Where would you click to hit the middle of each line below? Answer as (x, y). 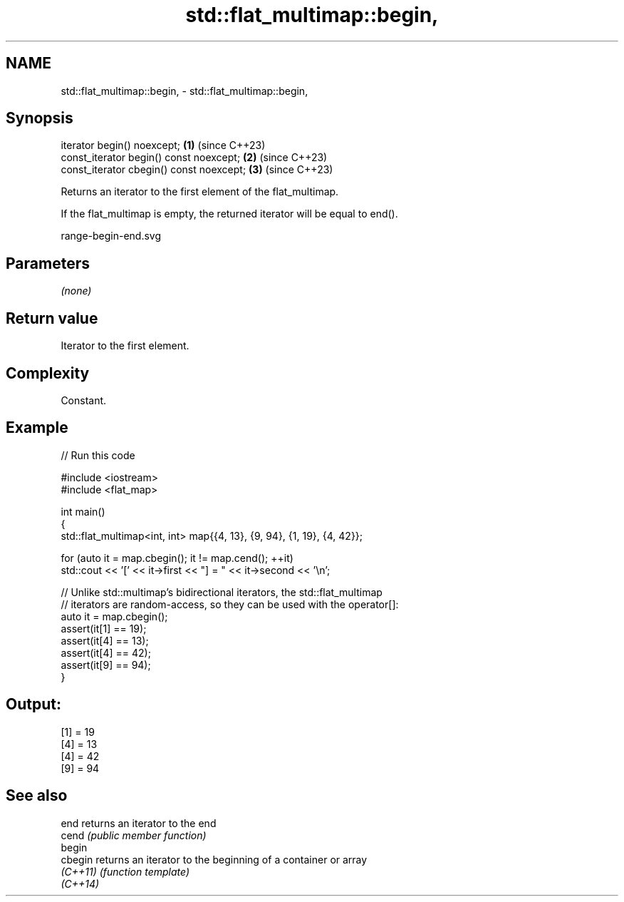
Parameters (48, 263)
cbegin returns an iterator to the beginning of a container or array (214, 859)
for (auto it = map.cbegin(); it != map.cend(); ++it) (177, 558)
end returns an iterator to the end (139, 823)
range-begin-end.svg (111, 236)
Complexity (48, 373)
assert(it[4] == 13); (105, 640)
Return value (52, 318)
